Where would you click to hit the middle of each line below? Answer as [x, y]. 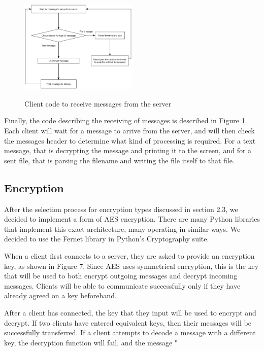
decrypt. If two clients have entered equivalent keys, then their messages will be [128, 322]
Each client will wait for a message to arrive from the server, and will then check [129, 131]
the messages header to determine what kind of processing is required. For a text [130, 140]
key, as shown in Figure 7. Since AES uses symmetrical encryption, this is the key [131, 266]
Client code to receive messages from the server [98, 103]
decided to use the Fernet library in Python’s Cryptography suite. [107, 239]
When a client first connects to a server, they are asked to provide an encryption [129, 256]
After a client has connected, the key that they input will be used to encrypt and [130, 312]
